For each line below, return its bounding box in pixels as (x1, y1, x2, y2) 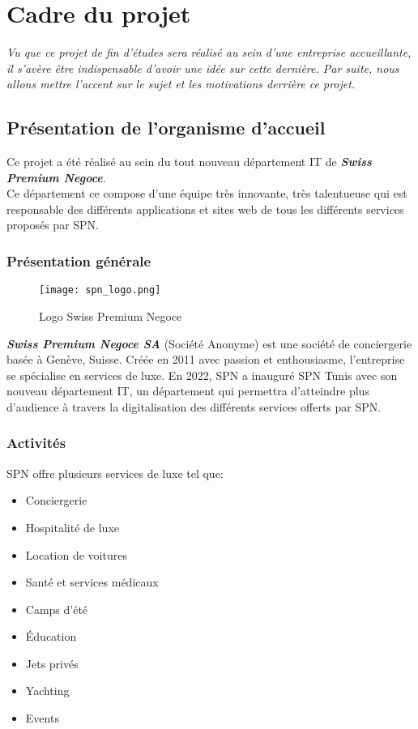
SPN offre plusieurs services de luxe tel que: (6, 464, 224, 481)
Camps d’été (25, 600, 88, 617)
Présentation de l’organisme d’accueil (6, 115, 326, 140)
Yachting (25, 682, 70, 699)
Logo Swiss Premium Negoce (39, 307, 182, 324)
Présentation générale (6, 251, 151, 271)
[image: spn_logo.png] (39, 284, 161, 296)
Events (25, 710, 59, 727)
